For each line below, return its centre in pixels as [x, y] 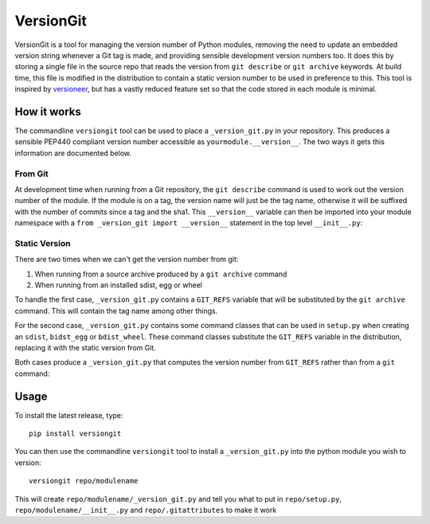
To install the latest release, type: [69, 415]
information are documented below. [73, 153]
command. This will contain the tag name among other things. [116, 311]
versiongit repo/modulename [84, 481]
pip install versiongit [75, 434]
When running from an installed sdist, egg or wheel [119, 285]
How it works [48, 111]
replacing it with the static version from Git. [86, 347]
